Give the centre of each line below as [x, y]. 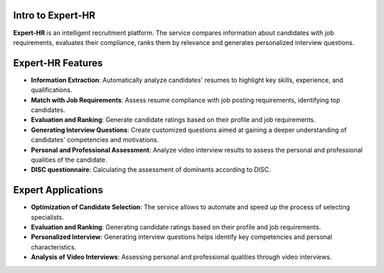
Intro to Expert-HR [54, 15]
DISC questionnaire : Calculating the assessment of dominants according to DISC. [151, 170]
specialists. [47, 217]
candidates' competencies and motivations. [95, 140]
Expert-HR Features [58, 63]
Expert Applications [58, 190]
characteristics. [54, 247]
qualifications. [52, 90]
